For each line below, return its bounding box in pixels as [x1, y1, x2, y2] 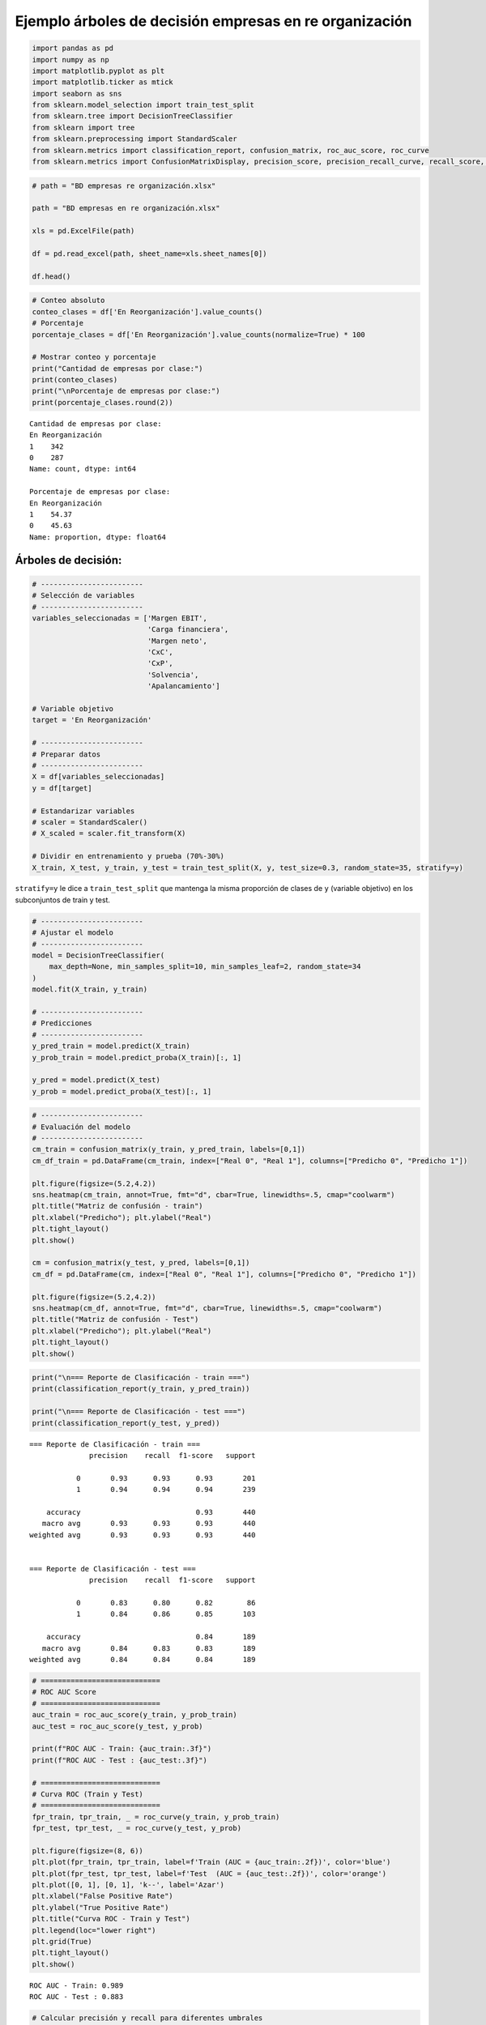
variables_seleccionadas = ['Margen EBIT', [32, 613, 208, 623]
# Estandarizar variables [32, 806, 135, 816]
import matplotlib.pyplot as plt [32, 66, 165, 75]
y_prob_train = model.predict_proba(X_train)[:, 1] [32, 1053, 242, 1062]
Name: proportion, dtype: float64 [29, 532, 166, 542]
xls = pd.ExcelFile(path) [32, 227, 135, 236]
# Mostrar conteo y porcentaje [32, 352, 157, 362]
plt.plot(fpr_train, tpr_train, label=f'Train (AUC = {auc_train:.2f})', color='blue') [32, 1857, 391, 1867]
